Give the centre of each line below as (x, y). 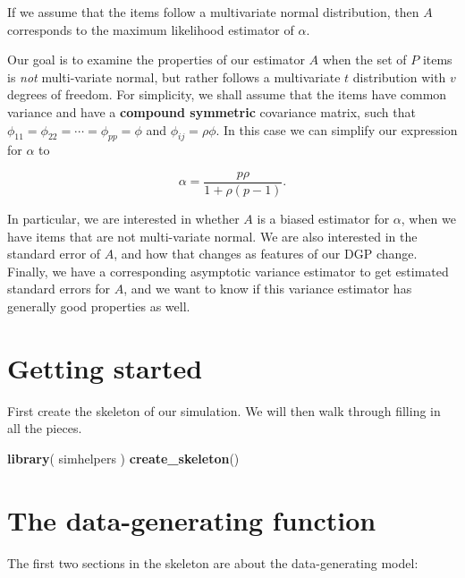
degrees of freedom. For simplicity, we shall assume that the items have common (227, 94)
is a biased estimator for (323, 219)
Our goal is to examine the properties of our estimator (156, 59)
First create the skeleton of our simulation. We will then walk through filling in (224, 410)
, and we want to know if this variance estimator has (268, 289)
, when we (428, 219)
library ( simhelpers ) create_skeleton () (123, 458)
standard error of (54, 254)
